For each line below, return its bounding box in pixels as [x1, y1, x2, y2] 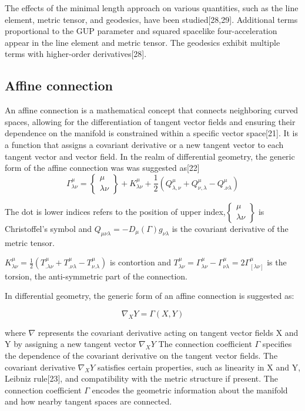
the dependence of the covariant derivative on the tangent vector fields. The [5, 349, 278, 361]
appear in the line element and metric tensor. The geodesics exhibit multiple [5, 36, 280, 48]
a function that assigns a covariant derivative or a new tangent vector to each [5, 138, 284, 150]
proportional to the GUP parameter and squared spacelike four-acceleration [5, 25, 277, 37]
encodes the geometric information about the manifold [92, 383, 288, 396]
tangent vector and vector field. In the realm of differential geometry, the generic [5, 150, 295, 162]
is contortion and [109, 256, 171, 268]
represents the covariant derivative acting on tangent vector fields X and [38, 326, 299, 338]
